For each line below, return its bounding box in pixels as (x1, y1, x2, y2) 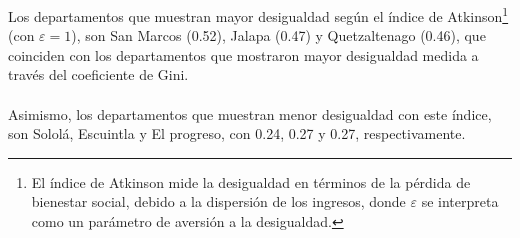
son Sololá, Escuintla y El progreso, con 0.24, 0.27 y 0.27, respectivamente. (8, 123, 466, 144)
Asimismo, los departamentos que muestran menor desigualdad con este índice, (8, 103, 492, 124)
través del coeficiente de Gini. (8, 64, 189, 85)
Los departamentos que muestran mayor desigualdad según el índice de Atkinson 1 (8, 3, 509, 26)
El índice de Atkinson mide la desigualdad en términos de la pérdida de (31, 171, 471, 192)
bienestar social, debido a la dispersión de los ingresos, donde (31, 191, 406, 212)
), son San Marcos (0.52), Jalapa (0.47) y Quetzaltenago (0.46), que (71, 25, 486, 46)
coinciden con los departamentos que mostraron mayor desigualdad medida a (8, 44, 479, 65)
